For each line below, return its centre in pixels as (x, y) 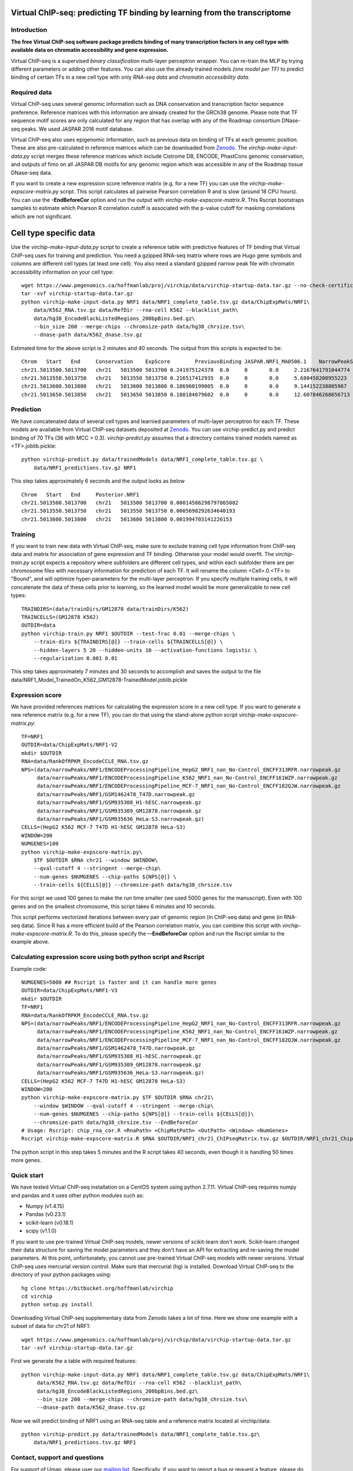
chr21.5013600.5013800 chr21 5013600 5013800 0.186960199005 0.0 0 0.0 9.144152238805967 (184, 386)
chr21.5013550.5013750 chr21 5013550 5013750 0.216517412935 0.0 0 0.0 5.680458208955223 (184, 378)
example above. (30, 942)
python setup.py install (57, 1304)
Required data (31, 92)
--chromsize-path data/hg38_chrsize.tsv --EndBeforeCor (116, 1122)
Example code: (29, 969)
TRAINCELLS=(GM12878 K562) (60, 617)
